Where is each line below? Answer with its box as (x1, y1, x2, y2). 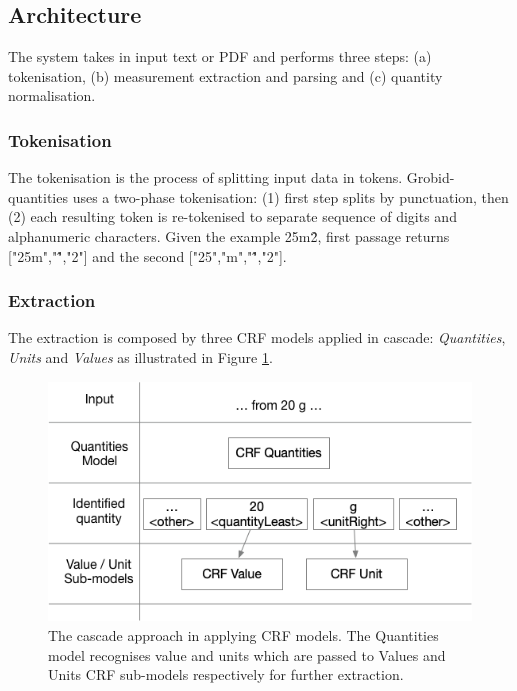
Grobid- (406, 167, 455, 188)
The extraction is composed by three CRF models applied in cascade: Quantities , (8, 327, 506, 348)
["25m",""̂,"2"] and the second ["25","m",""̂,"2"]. (8, 245, 287, 266)
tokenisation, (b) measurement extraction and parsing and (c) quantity (8, 65, 443, 86)
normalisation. (8, 85, 96, 106)
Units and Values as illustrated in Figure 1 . (8, 346, 273, 367)
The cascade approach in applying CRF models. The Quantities (48, 624, 439, 645)
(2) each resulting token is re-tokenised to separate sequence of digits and (8, 206, 457, 227)
